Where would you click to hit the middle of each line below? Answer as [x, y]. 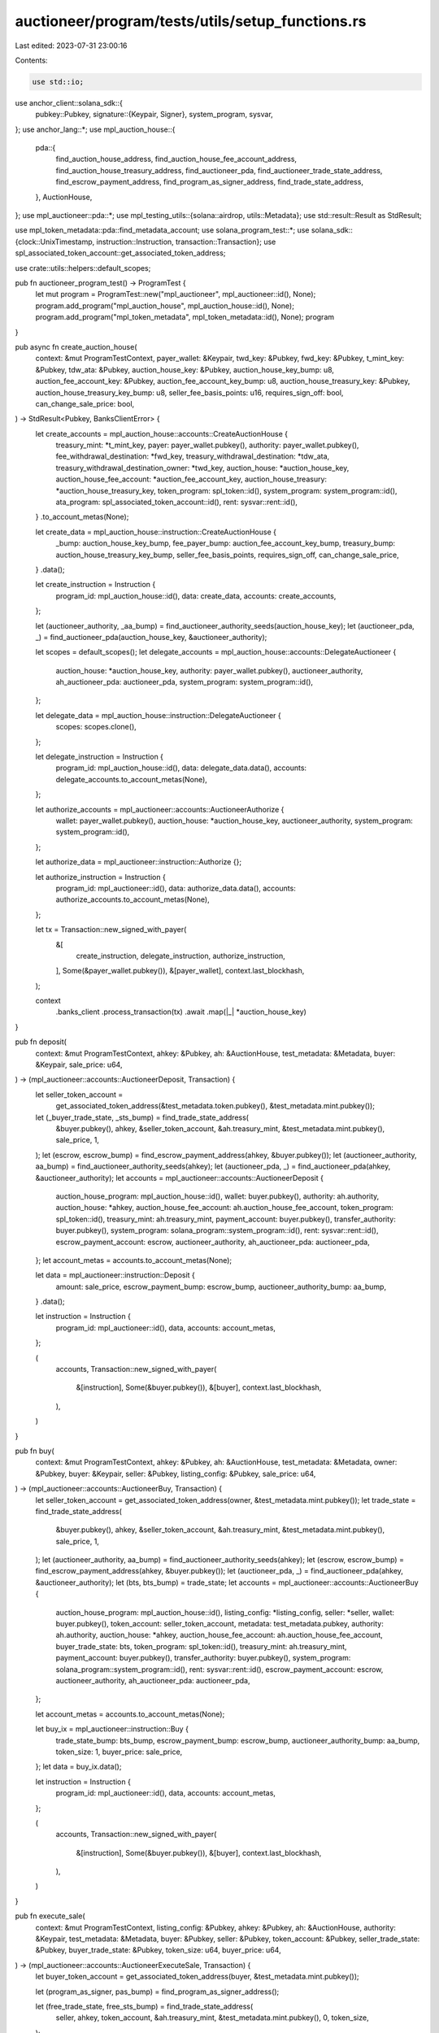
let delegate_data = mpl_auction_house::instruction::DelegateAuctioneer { [159, 715]
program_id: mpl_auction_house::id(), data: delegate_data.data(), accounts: [181, 768]
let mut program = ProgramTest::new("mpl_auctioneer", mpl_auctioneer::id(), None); [176, 294]
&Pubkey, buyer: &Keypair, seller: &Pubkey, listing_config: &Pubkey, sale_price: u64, [176, 1474]
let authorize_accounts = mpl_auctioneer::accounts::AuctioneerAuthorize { [160, 809]
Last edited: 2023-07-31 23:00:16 [71, 46]
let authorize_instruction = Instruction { [100, 877]
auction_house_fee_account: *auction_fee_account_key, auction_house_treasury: [191, 479]
